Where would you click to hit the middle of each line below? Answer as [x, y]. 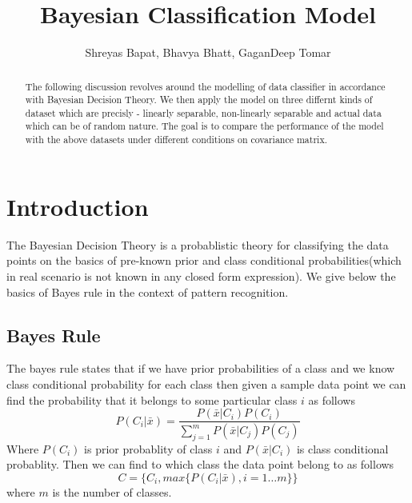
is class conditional [342, 448]
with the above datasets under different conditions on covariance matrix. [176, 140]
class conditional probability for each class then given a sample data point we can [206, 383]
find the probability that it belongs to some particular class [152, 399]
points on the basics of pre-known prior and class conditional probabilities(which [204, 260]
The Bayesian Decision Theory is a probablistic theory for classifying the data [198, 244]
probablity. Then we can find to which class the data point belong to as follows [200, 464]
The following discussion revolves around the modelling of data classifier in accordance [205, 86]
